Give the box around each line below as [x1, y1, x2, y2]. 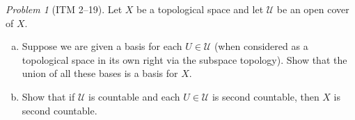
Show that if [22, 89, 75, 103]
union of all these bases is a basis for [22, 66, 178, 80]
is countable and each [88, 89, 180, 103]
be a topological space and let [136, 2, 264, 16]
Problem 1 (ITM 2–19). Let [6, 2, 123, 16]
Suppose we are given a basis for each [22, 39, 182, 53]
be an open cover [276, 2, 349, 16]
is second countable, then [212, 89, 319, 103]
